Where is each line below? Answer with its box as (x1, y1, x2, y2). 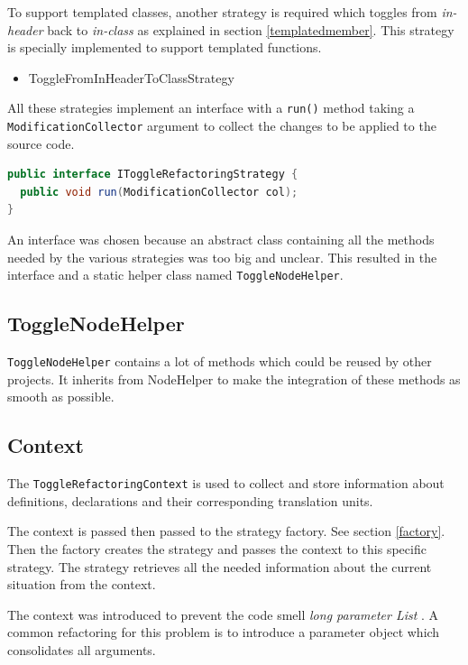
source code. (7, 134, 75, 152)
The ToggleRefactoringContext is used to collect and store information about (7, 474, 445, 493)
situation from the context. (7, 575, 156, 594)
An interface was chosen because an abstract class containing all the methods (7, 230, 435, 249)
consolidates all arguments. (7, 640, 156, 659)
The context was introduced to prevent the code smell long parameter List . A (7, 605, 439, 623)
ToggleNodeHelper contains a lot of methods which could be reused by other (7, 352, 432, 371)
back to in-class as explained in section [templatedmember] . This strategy (47, 20, 454, 39)
